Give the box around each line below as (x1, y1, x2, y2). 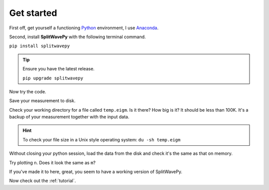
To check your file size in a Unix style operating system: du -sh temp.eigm (22, 136, 181, 142)
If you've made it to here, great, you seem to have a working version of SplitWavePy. (9, 169, 183, 175)
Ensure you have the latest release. (22, 66, 95, 72)
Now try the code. (9, 88, 47, 94)
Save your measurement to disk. (9, 98, 76, 104)
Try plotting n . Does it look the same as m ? (9, 159, 96, 166)
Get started (9, 7, 57, 18)
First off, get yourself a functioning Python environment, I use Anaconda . (9, 25, 159, 31)
